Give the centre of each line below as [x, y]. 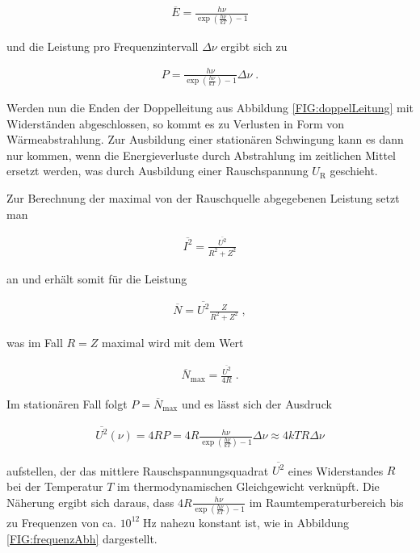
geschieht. [354, 171]
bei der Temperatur [55, 486]
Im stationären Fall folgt [67, 404]
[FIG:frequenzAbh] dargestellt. [82, 538]
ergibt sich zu [254, 46]
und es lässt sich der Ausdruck [256, 404]
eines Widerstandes [336, 470]
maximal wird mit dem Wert [173, 342]
